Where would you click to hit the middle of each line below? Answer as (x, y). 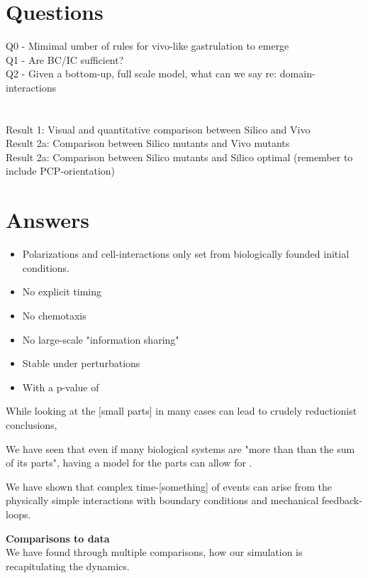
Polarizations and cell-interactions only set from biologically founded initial (186, 254)
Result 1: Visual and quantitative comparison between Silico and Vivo (158, 129)
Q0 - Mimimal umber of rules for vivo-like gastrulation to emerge (147, 46)
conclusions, (32, 424)
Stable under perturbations (81, 363)
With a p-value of (61, 387)
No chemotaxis (54, 315)
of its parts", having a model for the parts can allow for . (129, 463)
